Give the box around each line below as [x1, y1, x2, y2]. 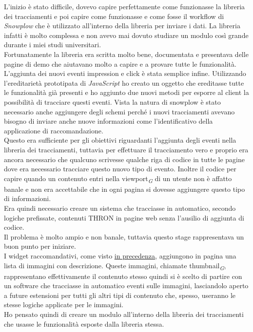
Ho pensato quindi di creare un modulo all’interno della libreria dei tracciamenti [4, 309, 244, 319]
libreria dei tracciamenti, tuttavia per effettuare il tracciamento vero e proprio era [4, 144, 249, 154]
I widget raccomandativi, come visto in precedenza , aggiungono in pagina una [4, 250, 236, 260]
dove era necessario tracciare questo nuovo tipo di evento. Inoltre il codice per [4, 164, 236, 174]
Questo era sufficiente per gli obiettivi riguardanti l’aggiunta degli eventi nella [4, 135, 236, 145]
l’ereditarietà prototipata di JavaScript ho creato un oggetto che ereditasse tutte [4, 77, 244, 88]
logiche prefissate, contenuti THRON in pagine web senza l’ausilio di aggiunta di [4, 212, 244, 222]
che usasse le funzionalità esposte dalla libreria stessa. [4, 318, 164, 329]
